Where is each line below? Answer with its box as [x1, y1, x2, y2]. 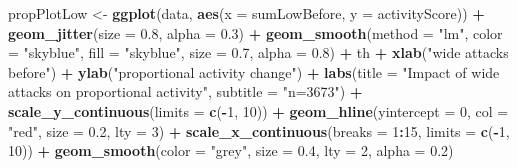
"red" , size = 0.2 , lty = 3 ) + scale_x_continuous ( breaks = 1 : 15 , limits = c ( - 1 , [8, 120, 510, 141]
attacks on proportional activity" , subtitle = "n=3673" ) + [8, 81, 363, 102]
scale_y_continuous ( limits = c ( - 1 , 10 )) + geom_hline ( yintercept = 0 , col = [8, 100, 509, 121]
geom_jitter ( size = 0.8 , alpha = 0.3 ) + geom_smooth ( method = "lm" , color [8, 22, 503, 43]
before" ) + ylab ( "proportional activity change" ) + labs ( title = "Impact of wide [8, 61, 500, 82]
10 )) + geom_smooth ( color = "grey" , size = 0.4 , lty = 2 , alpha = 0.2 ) [8, 140, 454, 161]
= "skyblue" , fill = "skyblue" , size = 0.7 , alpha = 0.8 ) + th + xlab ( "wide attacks [8, 42, 509, 63]
